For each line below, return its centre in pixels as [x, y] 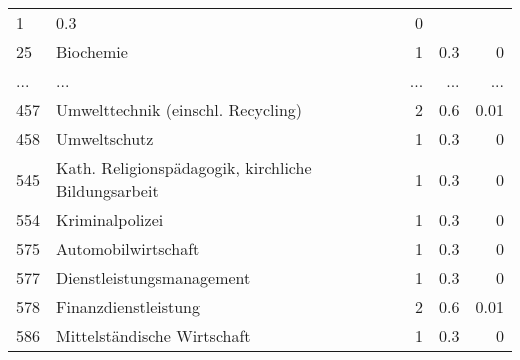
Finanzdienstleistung [128, 306]
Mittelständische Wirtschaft [153, 335]
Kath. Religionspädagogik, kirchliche [184, 167]
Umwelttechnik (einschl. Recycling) [179, 109]
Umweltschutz [105, 138]
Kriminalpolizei [110, 219]
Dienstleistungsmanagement [153, 277]
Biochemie [92, 51]
